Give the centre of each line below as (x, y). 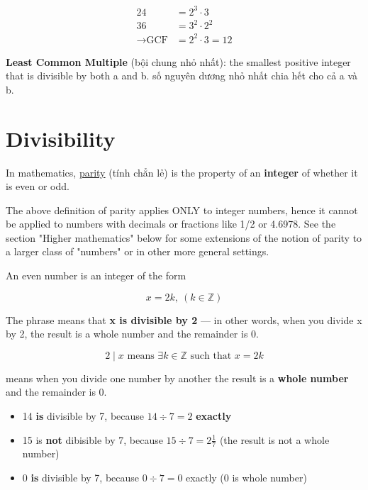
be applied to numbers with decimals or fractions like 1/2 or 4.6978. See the (171, 224)
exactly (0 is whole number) (246, 478)
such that (211, 356)
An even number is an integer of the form (96, 275)
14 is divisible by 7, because (83, 416)
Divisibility (61, 138)
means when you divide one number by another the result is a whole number (177, 378)
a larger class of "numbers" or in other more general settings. (138, 251)
